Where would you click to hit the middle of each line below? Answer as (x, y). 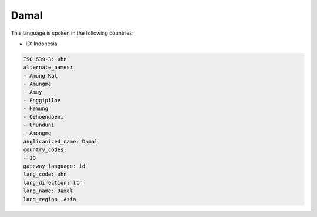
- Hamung (36, 108)
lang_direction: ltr (53, 183)
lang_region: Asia (50, 199)
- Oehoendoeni (43, 117)
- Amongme (37, 133)
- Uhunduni (39, 125)
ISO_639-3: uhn (45, 59)
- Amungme (37, 84)
